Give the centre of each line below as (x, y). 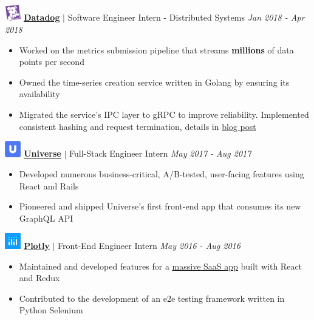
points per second (52, 62)
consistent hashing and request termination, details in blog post (138, 126)
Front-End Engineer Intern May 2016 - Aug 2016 (149, 246)
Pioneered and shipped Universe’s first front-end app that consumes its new (160, 206)
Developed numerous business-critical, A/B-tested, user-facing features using (162, 174)
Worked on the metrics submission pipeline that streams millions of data (156, 49)
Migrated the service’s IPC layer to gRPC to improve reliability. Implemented (164, 114)
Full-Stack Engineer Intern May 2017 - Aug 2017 (160, 153)
